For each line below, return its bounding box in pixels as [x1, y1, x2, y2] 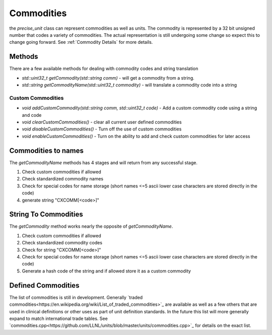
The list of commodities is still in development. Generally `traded [9, 294, 143, 300]
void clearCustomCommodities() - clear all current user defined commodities [22, 119, 182, 125]
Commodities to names [9, 146, 84, 155]
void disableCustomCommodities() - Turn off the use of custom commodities [22, 126, 182, 132]
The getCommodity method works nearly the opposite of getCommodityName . [9, 223, 173, 229]
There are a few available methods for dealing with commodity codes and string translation [9, 65, 198, 72]
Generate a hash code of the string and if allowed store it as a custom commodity [22, 267, 191, 274]
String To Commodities [9, 210, 83, 219]
